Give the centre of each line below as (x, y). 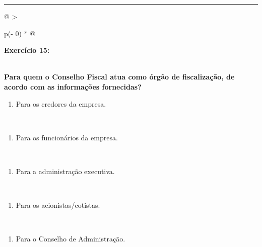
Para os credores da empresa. (61, 103)
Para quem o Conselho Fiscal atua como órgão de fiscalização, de (119, 77)
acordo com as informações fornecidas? (73, 86)
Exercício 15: (27, 50)
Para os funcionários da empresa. (67, 137)
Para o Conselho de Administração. (71, 239)
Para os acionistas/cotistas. (58, 205)
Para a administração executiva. (65, 171)
